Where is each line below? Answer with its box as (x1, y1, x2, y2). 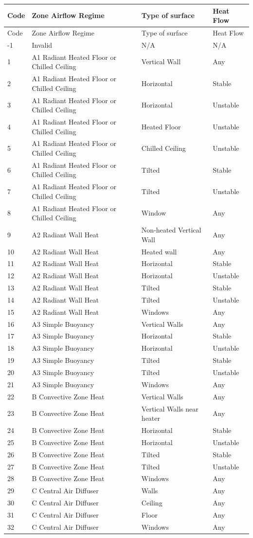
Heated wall (141, 246, 177, 256)
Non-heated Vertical (141, 225, 201, 235)
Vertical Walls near (141, 403, 199, 413)
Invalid (32, 39, 53, 50)
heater (141, 413, 161, 423)
